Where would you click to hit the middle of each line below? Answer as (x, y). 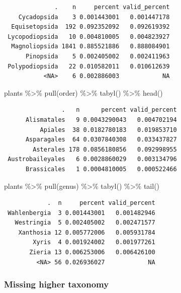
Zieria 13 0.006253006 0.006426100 (92, 252)
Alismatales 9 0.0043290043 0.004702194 (101, 120)
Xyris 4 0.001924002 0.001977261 (94, 242)
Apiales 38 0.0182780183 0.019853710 (108, 130)
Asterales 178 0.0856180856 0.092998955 (105, 149)
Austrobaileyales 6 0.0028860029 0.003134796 (92, 159)
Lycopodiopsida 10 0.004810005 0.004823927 (89, 36)
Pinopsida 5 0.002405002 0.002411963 (98, 56)
